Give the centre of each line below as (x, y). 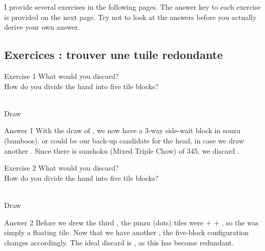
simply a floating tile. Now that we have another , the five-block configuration (126, 232)
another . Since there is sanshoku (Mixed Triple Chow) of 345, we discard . (122, 150)
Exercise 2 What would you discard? (62, 168)
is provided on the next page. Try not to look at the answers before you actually (130, 17)
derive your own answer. (42, 27)
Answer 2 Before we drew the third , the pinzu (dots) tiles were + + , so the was (131, 222)
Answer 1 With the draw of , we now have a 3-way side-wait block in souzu (123, 130)
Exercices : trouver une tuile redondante (114, 55)
